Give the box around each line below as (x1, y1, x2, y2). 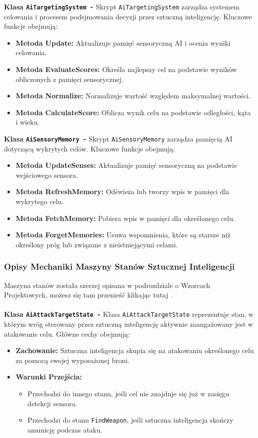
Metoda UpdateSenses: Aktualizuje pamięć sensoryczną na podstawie (15, 160, 237, 170)
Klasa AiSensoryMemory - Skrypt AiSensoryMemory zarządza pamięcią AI (4, 134, 233, 144)
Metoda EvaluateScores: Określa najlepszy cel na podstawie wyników (15, 64, 237, 74)
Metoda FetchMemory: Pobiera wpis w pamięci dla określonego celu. (15, 213, 235, 223)
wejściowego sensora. (15, 169, 78, 180)
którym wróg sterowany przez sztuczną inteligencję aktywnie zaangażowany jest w (4, 319, 253, 329)
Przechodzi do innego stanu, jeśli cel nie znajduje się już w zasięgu (27, 388, 230, 399)
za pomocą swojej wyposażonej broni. (15, 355, 130, 365)
